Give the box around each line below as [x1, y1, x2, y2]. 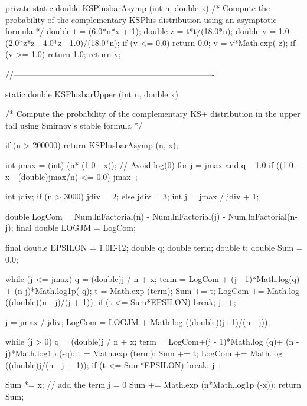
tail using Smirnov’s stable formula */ [5, 119, 143, 131]
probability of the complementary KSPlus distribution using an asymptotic [5, 13, 277, 25]
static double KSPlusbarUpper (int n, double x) [5, 87, 178, 100]
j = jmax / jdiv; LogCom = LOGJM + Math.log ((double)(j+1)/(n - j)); [5, 315, 270, 328]
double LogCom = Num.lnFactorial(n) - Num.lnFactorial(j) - [5, 209, 226, 222]
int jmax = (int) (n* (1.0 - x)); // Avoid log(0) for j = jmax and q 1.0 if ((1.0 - [5, 158, 299, 171]
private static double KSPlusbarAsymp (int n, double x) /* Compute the [5, 2, 270, 14]
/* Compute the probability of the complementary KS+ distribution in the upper [5, 107, 301, 120]
